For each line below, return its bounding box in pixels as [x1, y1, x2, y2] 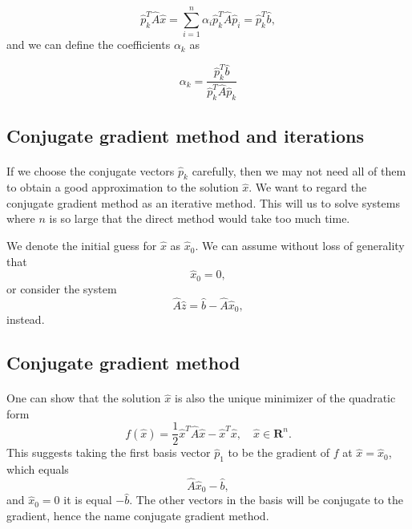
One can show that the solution [6, 390, 161, 406]
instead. [6, 311, 45, 328]
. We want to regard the [248, 179, 367, 196]
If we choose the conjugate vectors [6, 162, 175, 179]
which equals [6, 461, 69, 478]
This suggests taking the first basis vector [6, 444, 211, 461]
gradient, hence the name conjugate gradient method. [6, 507, 269, 524]
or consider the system [6, 280, 117, 297]
